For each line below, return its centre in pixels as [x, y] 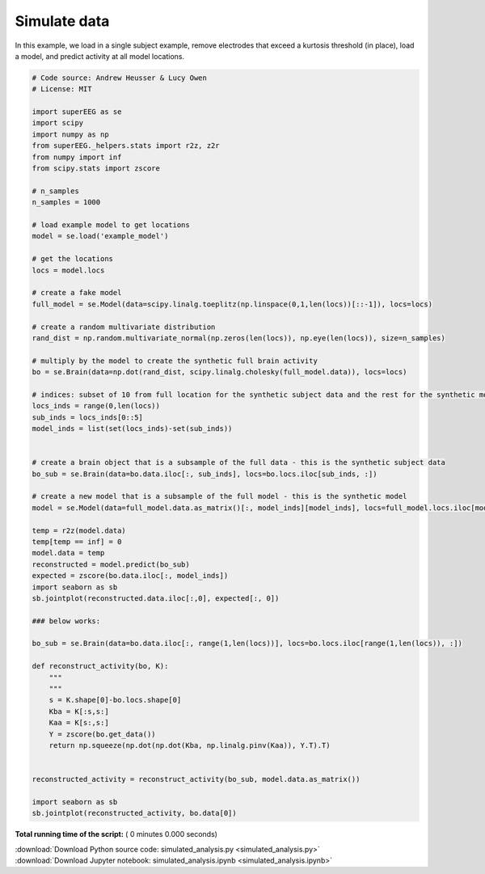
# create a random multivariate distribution [124, 327]
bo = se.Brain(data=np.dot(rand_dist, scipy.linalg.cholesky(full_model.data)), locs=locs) [219, 372]
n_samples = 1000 [66, 203]
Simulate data [62, 21]
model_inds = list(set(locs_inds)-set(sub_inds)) [132, 429]
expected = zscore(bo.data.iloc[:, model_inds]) [130, 576]
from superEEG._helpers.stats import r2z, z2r [126, 146]
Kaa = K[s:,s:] [79, 723]
